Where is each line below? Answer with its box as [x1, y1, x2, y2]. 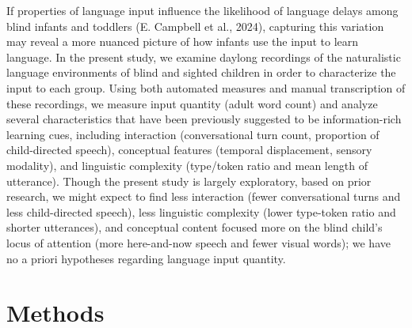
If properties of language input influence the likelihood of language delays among [6, 2, 399, 18]
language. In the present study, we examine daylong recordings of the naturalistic [6, 48, 401, 65]
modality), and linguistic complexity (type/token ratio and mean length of [6, 156, 368, 173]
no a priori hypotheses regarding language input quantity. [6, 250, 286, 266]
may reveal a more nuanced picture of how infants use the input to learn [6, 33, 359, 50]
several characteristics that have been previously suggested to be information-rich [6, 111, 402, 127]
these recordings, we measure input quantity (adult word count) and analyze [6, 95, 378, 111]
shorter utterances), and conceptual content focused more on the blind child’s [6, 219, 383, 236]
